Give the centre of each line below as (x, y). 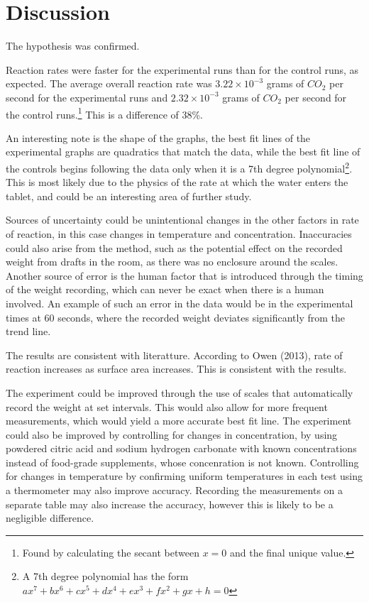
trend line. (28, 331)
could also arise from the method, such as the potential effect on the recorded (174, 247)
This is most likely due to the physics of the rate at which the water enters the (177, 182)
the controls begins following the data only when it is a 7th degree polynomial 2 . (179, 167)
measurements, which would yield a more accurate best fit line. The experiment (179, 421)
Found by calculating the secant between (111, 552)
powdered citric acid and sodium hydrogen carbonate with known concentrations (181, 448)
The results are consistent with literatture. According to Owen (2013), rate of (174, 355)
